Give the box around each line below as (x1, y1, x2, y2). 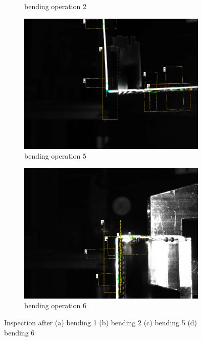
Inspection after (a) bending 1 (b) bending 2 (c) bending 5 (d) (4, 317, 197, 327)
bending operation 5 (24, 151, 86, 161)
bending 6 (4, 327, 35, 337)
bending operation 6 (24, 300, 86, 311)
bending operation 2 (24, 1, 86, 11)
